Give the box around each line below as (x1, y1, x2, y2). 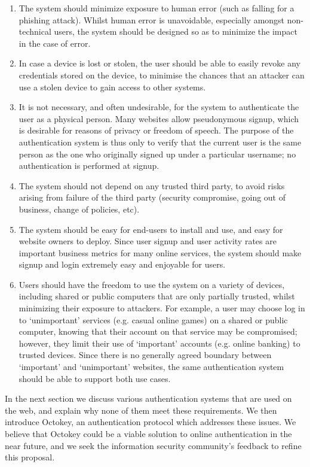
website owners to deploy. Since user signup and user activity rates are (19, 235, 277, 247)
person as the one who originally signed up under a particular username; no (19, 147, 296, 160)
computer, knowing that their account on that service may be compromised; (19, 325, 297, 338)
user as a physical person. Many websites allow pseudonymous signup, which (19, 112, 299, 125)
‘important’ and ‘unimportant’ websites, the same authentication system (19, 360, 284, 373)
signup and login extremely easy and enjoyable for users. (19, 258, 226, 271)
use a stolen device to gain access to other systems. (19, 80, 206, 93)
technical (19, 25, 51, 38)
